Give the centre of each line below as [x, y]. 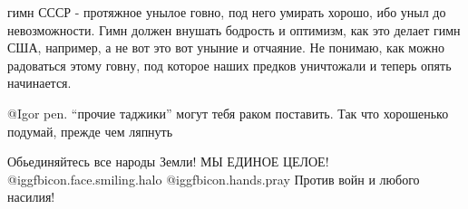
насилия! [31, 197]
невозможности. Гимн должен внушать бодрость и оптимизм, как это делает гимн [234, 29]
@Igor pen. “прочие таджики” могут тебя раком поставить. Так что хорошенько [228, 113]
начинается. [39, 83]
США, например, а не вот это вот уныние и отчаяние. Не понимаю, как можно [226, 47]
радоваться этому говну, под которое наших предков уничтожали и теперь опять [229, 65]
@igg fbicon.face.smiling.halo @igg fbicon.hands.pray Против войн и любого [214, 179]
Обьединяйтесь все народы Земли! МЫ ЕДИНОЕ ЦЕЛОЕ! [168, 161]
